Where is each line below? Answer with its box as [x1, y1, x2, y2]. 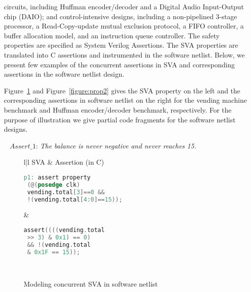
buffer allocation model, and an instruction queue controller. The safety [4, 30, 220, 40]
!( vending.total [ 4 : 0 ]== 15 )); [27, 196, 123, 203]
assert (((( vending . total [24, 227, 105, 234]
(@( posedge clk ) [27, 181, 80, 188]
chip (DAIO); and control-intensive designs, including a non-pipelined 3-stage [4, 11, 237, 21]
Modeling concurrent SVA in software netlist [24, 279, 158, 289]
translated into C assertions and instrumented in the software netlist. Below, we [4, 49, 245, 59]
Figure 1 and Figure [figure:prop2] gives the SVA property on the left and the [4, 85, 240, 95]
